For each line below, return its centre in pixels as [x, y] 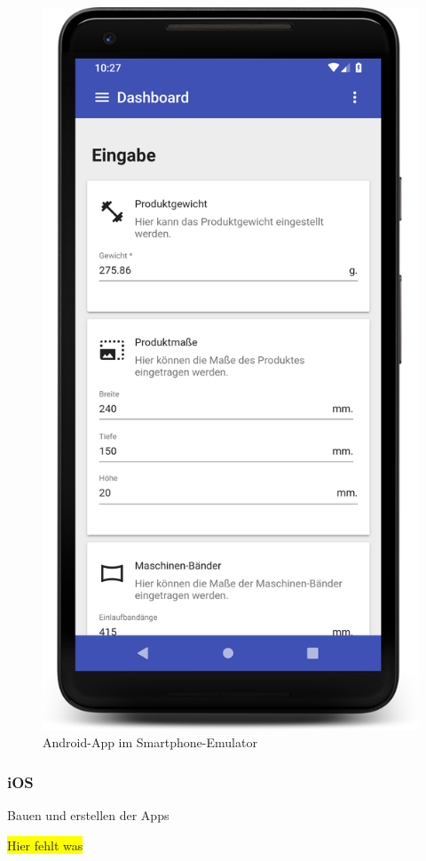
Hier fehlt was [45, 845]
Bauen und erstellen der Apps [88, 815]
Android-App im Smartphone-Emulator [150, 742]
